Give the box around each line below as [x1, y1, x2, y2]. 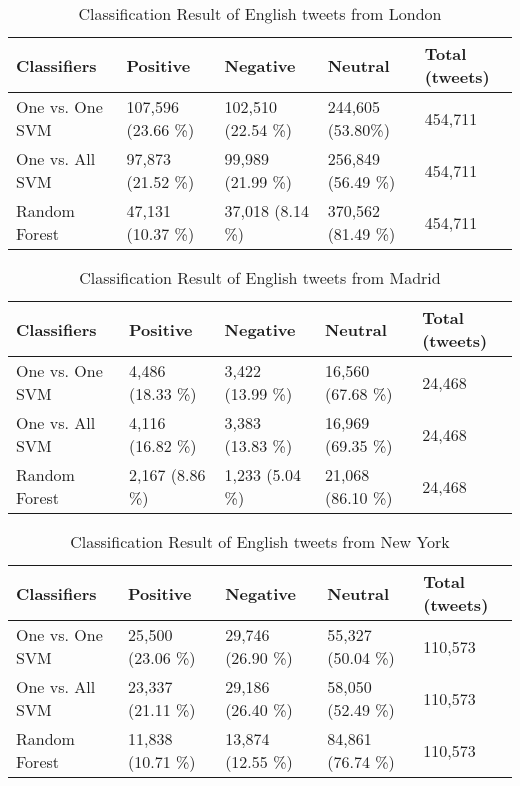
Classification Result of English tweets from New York [70, 530, 450, 553]
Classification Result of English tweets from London [78, 2, 442, 25]
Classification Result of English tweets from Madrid [79, 266, 441, 289]
